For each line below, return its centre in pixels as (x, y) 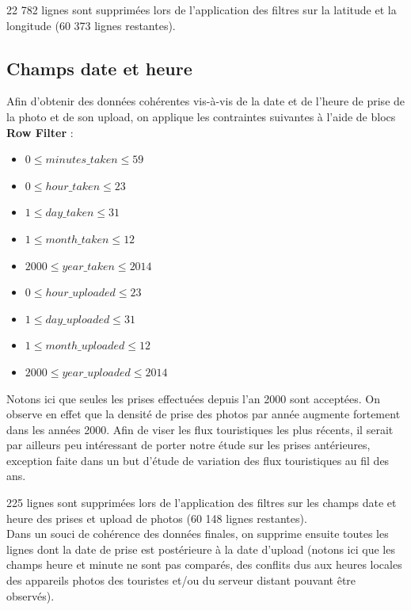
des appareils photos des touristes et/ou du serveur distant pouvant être (181, 580)
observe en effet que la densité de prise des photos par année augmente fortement (204, 414)
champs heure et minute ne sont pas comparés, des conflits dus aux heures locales (204, 564)
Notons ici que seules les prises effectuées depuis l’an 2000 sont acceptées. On (194, 398)
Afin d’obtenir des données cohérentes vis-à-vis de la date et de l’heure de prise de (206, 101)
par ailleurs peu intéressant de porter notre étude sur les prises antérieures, (188, 445)
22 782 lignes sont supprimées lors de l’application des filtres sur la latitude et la (202, 10)
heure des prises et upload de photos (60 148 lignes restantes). (157, 518)
